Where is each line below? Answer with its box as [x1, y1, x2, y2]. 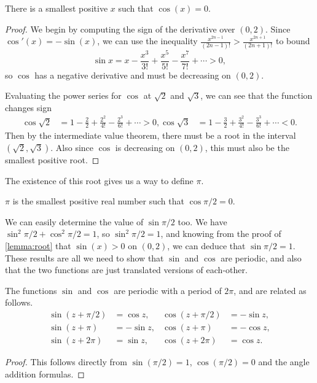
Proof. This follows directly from [5, 355, 127, 368]
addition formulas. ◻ [5, 367, 85, 380]
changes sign [5, 101, 52, 114]
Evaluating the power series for [5, 89, 122, 102]
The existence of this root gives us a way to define [5, 174, 194, 187]
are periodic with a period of [114, 284, 222, 296]
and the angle [258, 355, 310, 368]
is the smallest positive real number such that [12, 195, 184, 207]
